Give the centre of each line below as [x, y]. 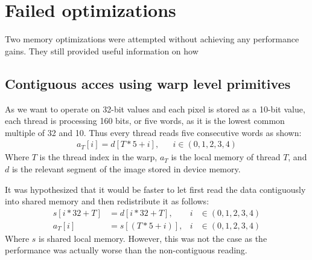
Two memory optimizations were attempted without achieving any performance [152, 39]
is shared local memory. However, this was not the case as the [153, 238]
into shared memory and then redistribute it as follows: [107, 201]
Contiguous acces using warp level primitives [148, 83]
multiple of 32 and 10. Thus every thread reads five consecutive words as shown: [153, 132]
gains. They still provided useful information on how [102, 50]
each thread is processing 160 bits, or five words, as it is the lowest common [145, 121]
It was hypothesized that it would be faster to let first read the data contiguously [155, 189]
